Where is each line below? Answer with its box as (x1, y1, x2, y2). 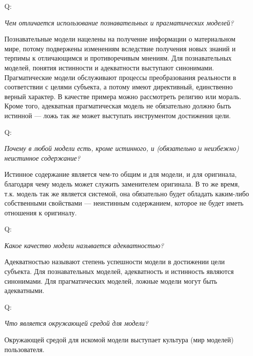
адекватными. (4, 285, 44, 295)
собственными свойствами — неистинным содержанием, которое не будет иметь (4, 198, 244, 208)
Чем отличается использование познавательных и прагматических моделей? (4, 17, 234, 27)
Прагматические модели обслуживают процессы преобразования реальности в (4, 72, 236, 82)
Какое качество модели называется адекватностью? (4, 240, 164, 250)
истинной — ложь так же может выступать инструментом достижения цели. (4, 110, 231, 120)
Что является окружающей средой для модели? (4, 318, 148, 328)
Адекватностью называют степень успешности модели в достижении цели (4, 256, 225, 267)
